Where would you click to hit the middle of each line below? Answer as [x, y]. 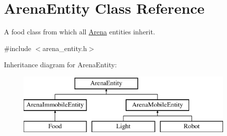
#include [18, 48]
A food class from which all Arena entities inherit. [80, 32]
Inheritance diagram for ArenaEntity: [61, 65]
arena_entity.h [65, 48]
